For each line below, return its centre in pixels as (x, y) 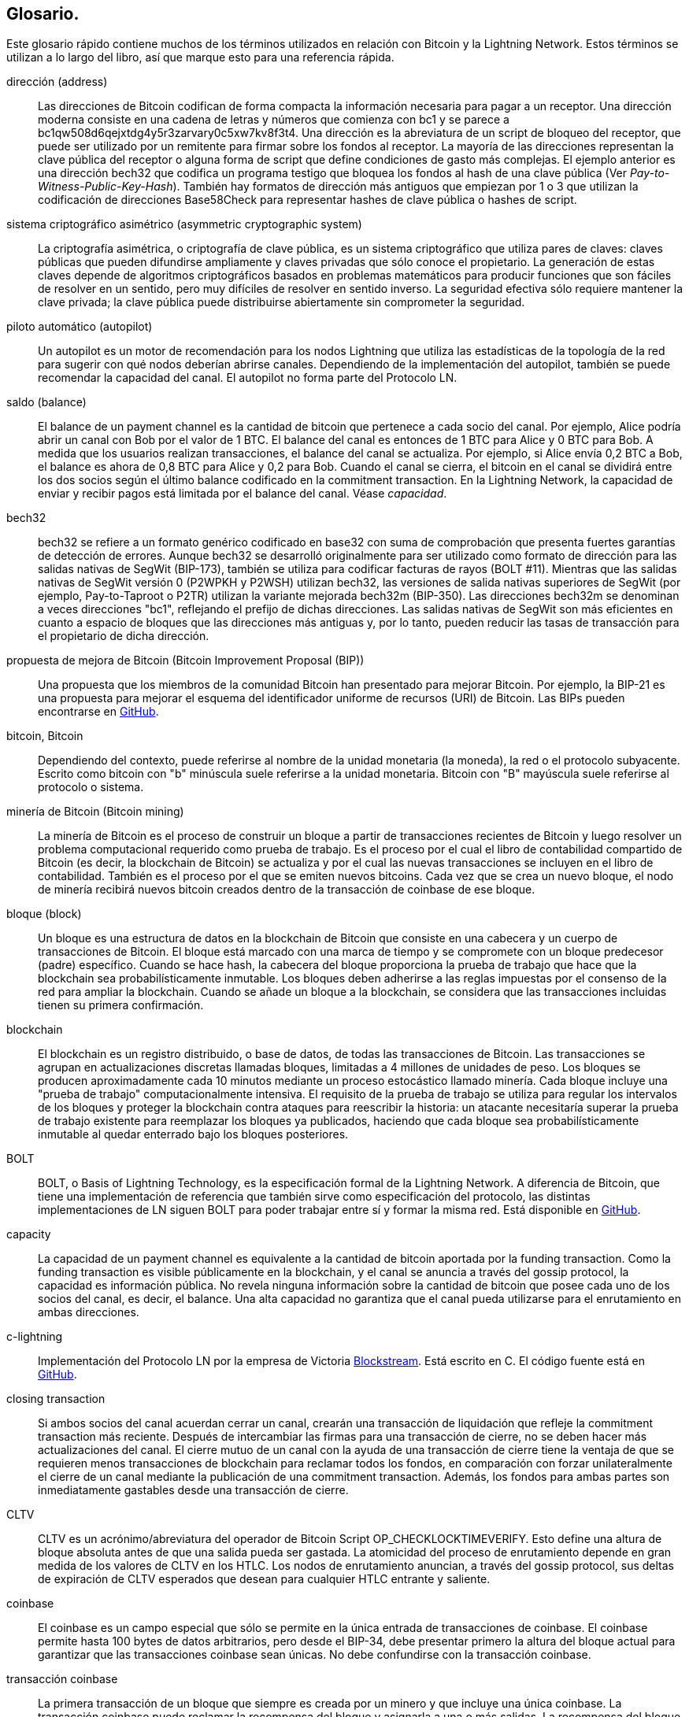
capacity (29, 1234)
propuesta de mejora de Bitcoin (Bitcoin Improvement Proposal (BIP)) (185, 661)
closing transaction (56, 1399)
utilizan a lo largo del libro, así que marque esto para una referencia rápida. (200, 57)
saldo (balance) (46, 402)
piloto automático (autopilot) (80, 327)
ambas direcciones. (89, 1312)
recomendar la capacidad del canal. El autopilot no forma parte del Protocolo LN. (248, 378)
